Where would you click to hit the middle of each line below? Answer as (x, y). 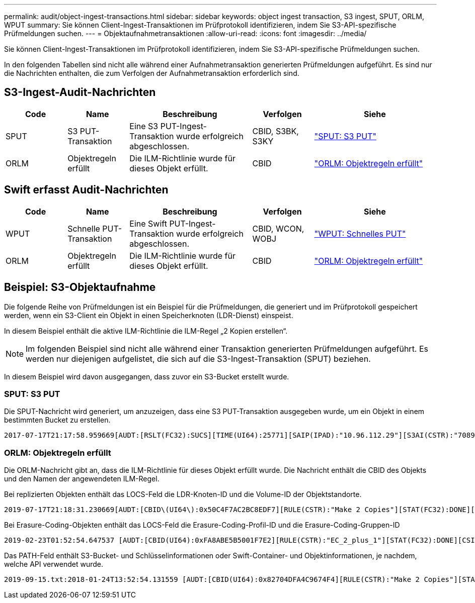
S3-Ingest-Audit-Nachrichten (80, 92)
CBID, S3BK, (275, 131)
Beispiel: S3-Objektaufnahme (80, 287)
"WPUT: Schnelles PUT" (360, 233)
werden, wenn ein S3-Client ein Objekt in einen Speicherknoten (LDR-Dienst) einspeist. (149, 315)
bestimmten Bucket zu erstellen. (57, 420)
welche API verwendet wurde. (54, 564)
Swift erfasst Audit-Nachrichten (86, 190)
